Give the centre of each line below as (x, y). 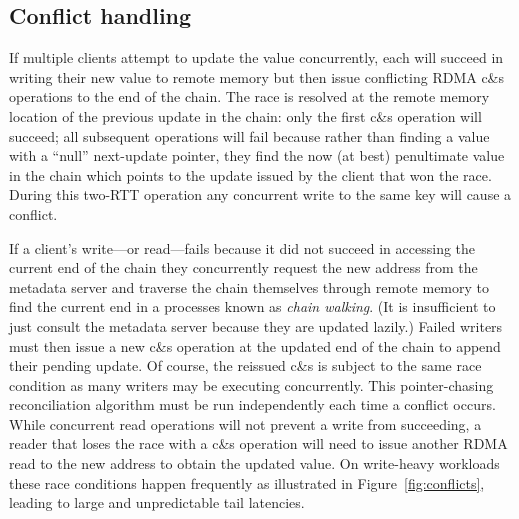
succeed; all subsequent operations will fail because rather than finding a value (249, 135)
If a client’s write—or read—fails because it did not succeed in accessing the (242, 247)
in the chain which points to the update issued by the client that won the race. (250, 174)
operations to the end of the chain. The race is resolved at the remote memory (249, 96)
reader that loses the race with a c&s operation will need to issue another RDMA (258, 443)
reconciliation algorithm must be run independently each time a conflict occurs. (252, 404)
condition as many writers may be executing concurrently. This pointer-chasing (251, 384)
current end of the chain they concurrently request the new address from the (243, 267)
